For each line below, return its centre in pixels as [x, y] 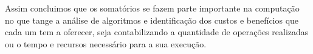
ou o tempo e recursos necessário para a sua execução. [106, 43]
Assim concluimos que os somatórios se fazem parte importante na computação [152, 8]
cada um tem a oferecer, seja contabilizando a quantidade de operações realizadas [157, 32]
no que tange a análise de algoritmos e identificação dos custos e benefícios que [152, 20]
